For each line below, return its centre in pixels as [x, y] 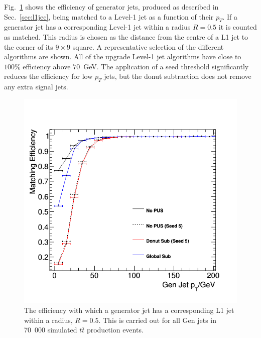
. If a [230, 16]
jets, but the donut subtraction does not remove [178, 76]
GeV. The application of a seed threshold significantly [166, 66]
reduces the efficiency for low [48, 76]
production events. [115, 330]
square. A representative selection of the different [148, 46]
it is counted [238, 27]
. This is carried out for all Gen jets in [158, 320]
